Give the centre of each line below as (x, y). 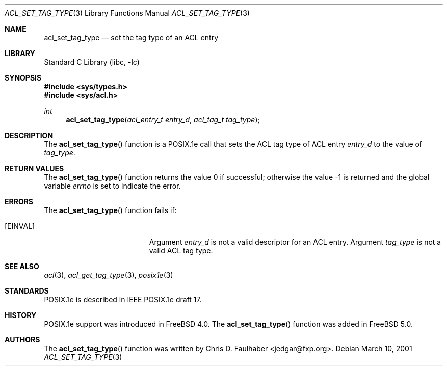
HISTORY (21, 315)
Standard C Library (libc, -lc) (92, 62)
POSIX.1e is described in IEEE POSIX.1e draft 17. (123, 299)
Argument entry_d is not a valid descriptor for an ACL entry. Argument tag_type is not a (295, 242)
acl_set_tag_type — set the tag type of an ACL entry (131, 37)
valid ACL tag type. (181, 250)
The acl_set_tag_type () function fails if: (110, 210)
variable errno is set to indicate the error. (112, 186)
